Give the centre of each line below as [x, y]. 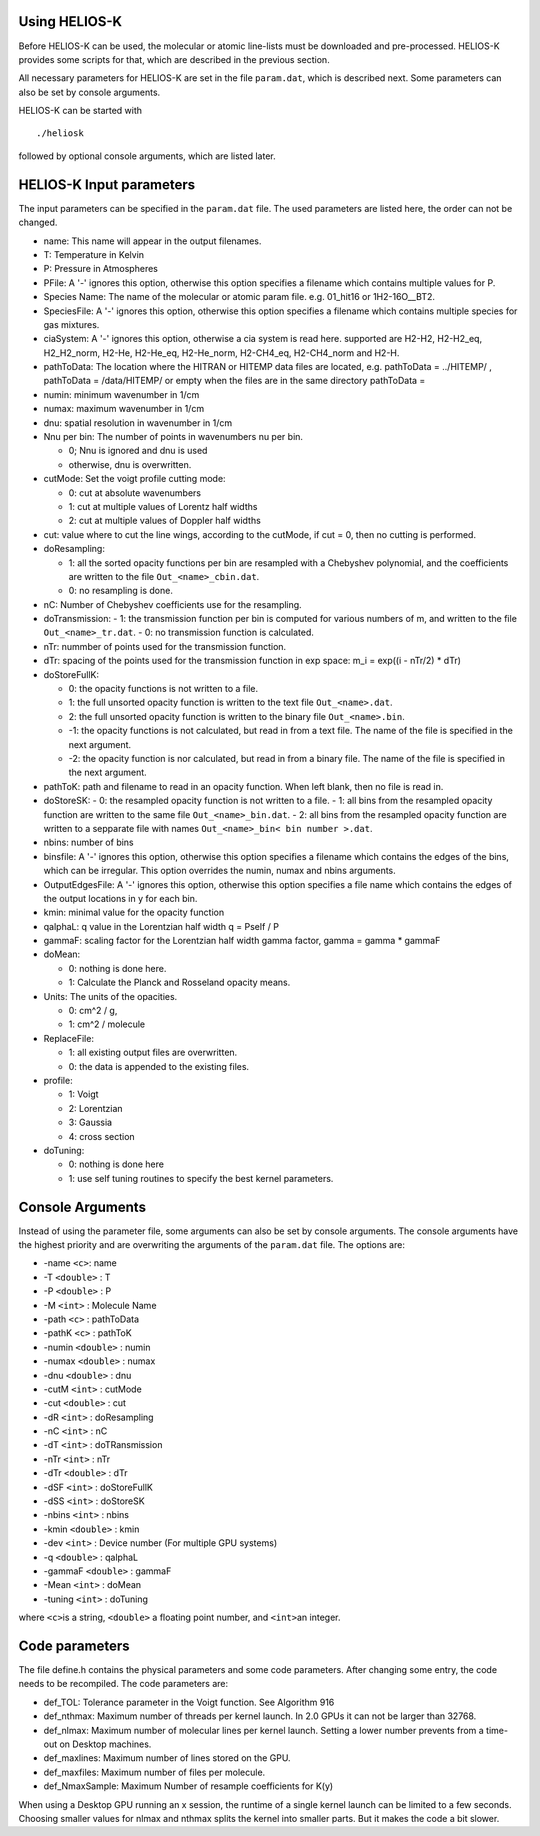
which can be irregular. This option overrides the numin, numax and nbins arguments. [220, 871]
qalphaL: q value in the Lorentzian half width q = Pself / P [161, 926]
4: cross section [101, 1136]
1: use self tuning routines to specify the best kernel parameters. [201, 1178]
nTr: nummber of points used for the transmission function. [165, 646]
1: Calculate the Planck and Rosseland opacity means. [179, 982]
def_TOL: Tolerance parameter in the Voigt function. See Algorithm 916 [189, 1702]
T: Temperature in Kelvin [94, 254]
